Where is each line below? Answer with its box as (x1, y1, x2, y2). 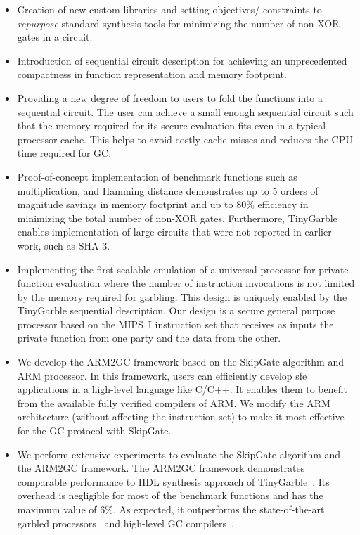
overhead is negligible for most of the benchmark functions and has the (17, 488, 323, 503)
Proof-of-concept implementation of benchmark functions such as (17, 169, 297, 183)
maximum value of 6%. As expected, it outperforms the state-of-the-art (17, 502, 325, 516)
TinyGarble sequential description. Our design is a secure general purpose (17, 303, 335, 318)
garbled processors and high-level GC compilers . (17, 515, 234, 530)
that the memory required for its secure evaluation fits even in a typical (17, 118, 326, 133)
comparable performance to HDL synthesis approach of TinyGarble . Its (17, 474, 330, 489)
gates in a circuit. (17, 30, 93, 44)
